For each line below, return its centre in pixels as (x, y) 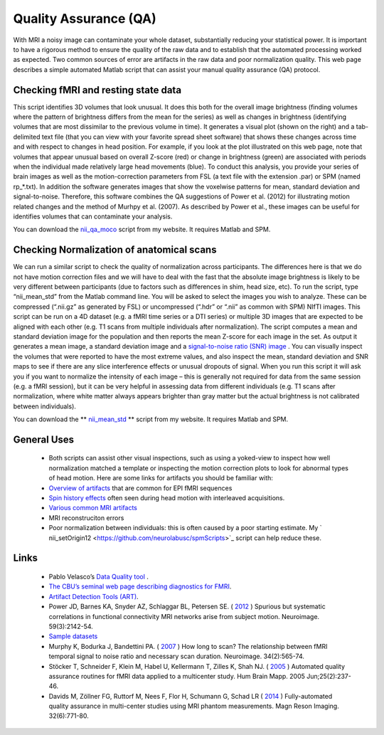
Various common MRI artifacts (93, 508)
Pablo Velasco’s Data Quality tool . (99, 577)
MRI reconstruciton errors (86, 518)
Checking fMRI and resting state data (97, 90)
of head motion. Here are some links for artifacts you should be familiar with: (161, 478)
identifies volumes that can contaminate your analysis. (93, 216)
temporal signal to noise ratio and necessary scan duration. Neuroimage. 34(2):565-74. (177, 656)
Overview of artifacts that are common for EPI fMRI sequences (140, 488)
